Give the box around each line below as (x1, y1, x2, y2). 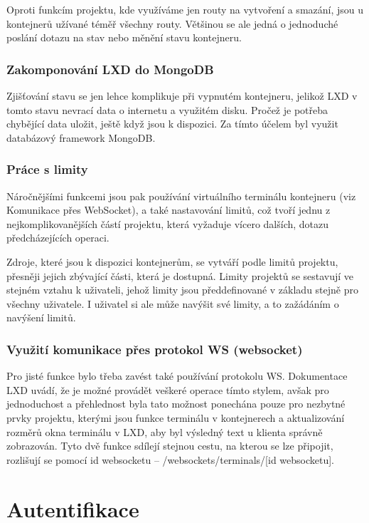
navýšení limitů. (6, 310, 76, 325)
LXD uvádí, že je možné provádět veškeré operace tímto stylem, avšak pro (6, 382, 329, 397)
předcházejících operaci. (6, 230, 109, 245)
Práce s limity (6, 160, 88, 178)
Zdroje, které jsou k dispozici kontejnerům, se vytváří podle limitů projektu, (6, 254, 338, 269)
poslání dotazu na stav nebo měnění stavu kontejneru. (6, 30, 242, 45)
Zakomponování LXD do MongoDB (6, 60, 214, 78)
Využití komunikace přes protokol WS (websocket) (6, 340, 303, 358)
